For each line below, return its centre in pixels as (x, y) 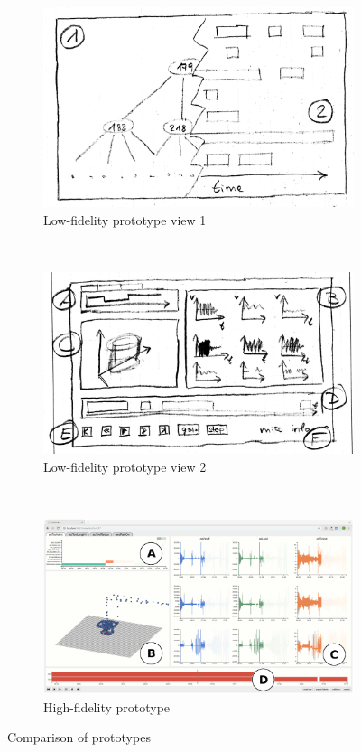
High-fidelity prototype (107, 706)
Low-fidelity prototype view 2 (125, 466)
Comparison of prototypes (79, 737)
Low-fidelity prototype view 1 (125, 219)
